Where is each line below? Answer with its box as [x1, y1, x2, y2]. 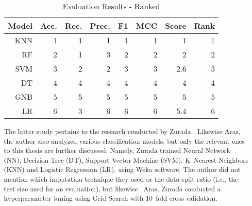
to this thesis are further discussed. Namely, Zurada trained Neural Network [4, 145, 231, 155]
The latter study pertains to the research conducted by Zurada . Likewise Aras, [4, 126, 240, 136]
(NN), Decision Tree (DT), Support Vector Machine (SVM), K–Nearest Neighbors [4, 154, 249, 165]
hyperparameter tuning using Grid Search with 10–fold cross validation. [4, 193, 218, 203]
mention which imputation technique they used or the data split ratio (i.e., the [4, 173, 238, 184]
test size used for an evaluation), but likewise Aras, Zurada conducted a [4, 183, 221, 193]
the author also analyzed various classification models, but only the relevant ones [4, 135, 245, 146]
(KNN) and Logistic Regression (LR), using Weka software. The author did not [4, 164, 241, 174]
